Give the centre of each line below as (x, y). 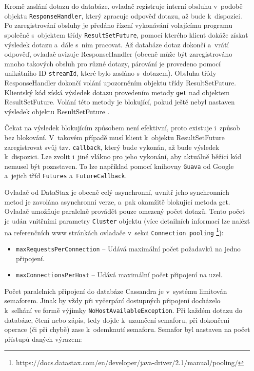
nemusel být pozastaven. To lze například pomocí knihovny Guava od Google (119, 166)
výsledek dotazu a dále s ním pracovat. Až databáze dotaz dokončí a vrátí (117, 44)
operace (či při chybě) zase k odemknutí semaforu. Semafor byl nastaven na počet (127, 329)
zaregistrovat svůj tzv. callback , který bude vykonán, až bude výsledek (112, 147)
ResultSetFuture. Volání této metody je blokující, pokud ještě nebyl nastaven (120, 102)
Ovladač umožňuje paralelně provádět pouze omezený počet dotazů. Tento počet (125, 211)
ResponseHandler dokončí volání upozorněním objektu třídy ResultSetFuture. (120, 82)
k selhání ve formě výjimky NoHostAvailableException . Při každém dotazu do (123, 310)
